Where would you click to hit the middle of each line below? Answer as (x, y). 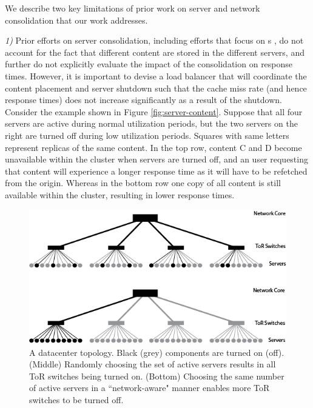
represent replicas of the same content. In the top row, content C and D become (153, 147)
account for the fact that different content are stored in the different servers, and (155, 52)
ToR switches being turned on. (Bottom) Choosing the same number (157, 376)
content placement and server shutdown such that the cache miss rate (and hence (156, 88)
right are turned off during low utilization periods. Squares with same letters (147, 135)
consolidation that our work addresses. (76, 20)
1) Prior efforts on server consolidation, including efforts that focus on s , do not (154, 40)
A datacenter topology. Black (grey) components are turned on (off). (157, 352)
